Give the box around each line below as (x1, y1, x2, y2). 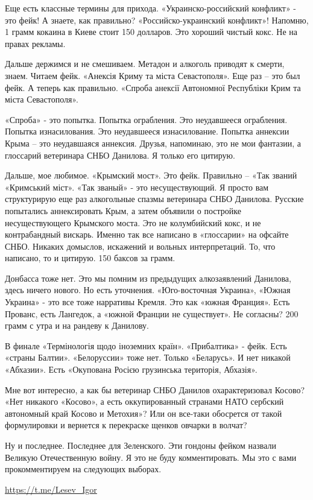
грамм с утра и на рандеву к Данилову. (5, 319, 149, 332)
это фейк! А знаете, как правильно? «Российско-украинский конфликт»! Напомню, (5, 13, 309, 26)
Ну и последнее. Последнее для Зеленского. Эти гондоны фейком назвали (5, 439, 277, 451)
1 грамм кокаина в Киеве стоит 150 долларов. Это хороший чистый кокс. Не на (5, 25, 298, 38)
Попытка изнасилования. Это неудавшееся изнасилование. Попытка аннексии (5, 125, 289, 138)
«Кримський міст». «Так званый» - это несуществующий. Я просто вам (5, 180, 269, 193)
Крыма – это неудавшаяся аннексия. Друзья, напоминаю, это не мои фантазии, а (5, 136, 302, 149)
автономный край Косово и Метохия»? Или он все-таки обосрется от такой (5, 407, 282, 419)
